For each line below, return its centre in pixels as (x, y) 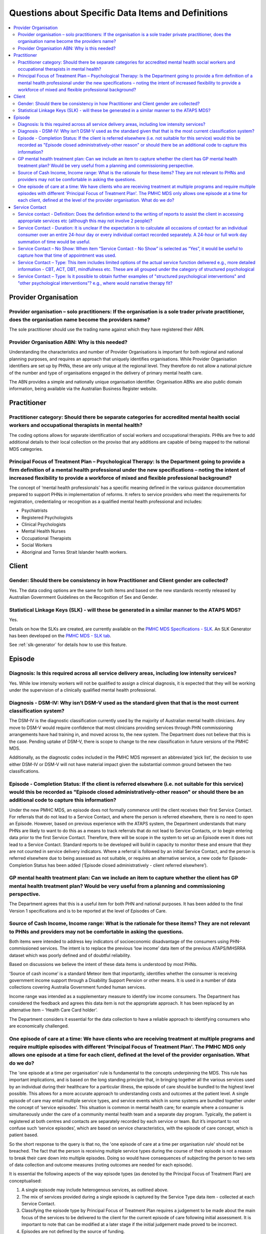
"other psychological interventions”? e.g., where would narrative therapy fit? (95, 283)
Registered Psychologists (47, 517)
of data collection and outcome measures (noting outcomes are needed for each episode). (101, 1165)
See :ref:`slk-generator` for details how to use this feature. (68, 645)
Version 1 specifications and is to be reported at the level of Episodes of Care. (88, 911)
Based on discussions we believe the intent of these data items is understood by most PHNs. (103, 964)
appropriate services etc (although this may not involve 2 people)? (85, 221)
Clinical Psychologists (44, 524)
